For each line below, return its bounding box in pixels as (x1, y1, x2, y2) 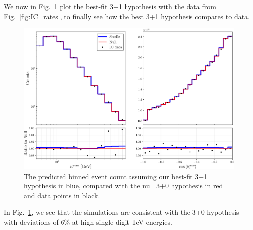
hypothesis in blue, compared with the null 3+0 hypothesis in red (24, 181, 223, 191)
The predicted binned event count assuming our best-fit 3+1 (24, 171, 208, 181)
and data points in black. (24, 190, 100, 200)
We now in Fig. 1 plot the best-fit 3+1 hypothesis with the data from (4, 1, 216, 11)
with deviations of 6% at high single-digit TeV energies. (4, 216, 172, 227)
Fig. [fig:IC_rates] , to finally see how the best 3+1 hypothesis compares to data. (4, 11, 250, 21)
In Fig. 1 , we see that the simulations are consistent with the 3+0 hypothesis (4, 207, 239, 217)
